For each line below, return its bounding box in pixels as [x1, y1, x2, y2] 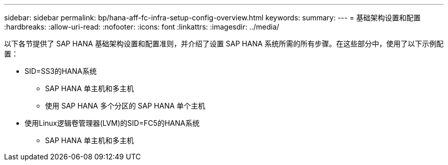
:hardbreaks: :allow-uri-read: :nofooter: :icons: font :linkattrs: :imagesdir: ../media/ [4, 22, 279, 31]
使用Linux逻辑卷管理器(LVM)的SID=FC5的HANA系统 [25, 119, 200, 127]
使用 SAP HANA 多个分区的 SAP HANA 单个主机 [45, 101, 206, 110]
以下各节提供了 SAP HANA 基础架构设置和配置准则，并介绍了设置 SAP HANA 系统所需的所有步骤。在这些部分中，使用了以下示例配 [4, 39, 444, 48]
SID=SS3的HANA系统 [25, 67, 97, 75]
